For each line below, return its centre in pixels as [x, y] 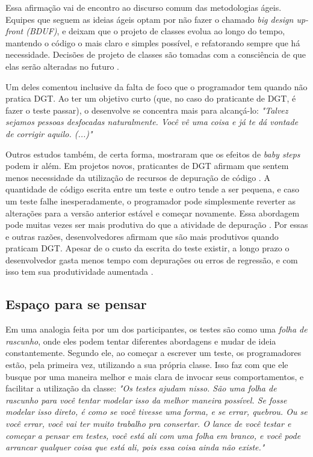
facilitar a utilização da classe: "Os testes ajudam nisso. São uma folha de [141, 388]
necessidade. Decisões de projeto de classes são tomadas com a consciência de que [156, 54]
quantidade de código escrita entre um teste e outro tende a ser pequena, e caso [153, 189]
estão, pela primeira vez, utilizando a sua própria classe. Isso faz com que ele [147, 365]
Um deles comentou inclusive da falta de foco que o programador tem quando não [156, 86]
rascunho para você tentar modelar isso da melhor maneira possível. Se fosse [146, 400]
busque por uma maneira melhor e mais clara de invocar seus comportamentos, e [155, 376]
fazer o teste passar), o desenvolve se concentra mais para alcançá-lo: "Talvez [147, 110]
